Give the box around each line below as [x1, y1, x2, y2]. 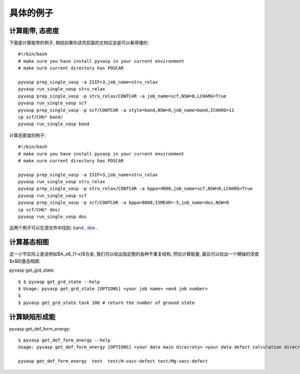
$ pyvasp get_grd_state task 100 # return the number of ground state [18, 300, 195, 306]
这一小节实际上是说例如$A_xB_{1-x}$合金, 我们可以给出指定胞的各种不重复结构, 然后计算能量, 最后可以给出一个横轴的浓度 [9, 251, 259, 257]
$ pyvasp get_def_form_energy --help [18, 337, 111, 343]
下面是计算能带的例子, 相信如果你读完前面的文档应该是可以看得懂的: [9, 40, 149, 46]
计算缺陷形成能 [9, 313, 55, 321]
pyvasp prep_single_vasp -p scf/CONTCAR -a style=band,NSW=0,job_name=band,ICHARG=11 [18, 107, 234, 113]
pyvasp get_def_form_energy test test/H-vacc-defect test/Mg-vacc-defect [18, 359, 208, 364]
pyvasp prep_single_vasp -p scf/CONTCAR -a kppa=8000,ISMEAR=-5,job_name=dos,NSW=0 [18, 200, 229, 206]
